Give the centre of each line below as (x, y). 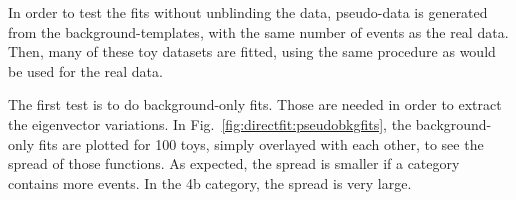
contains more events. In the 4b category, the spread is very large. (210, 182)
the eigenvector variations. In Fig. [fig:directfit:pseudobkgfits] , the (210, 123)
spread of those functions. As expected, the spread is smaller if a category (234, 163)
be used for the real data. (85, 70)
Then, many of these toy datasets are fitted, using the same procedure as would (252, 51)
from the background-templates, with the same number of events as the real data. (258, 31)
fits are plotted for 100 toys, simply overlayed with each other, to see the (261, 143)
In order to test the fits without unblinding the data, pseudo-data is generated (248, 12)
